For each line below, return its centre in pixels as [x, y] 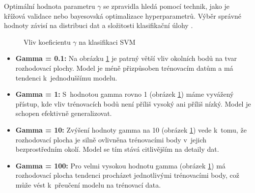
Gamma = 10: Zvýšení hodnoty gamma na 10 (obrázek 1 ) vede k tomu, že [131, 129]
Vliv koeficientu [47, 41]
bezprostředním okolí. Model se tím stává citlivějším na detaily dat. [117, 149]
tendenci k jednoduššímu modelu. [66, 77]
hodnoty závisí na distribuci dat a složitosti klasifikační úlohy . [99, 25]
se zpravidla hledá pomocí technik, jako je [167, 6]
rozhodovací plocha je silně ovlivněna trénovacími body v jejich [111, 139]
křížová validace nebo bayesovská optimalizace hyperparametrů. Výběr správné [123, 15]
